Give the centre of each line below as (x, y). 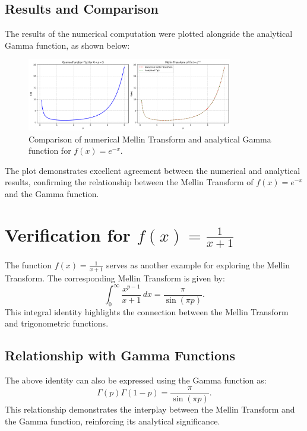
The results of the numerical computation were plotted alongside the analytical (149, 34)
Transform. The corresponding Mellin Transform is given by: (115, 278)
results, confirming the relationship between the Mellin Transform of (129, 182)
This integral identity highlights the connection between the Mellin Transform (147, 311)
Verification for (68, 234)
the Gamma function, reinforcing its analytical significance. (113, 421)
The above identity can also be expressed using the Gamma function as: (136, 380)
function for (50, 150)
